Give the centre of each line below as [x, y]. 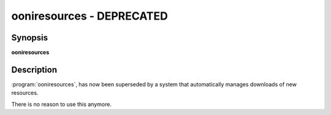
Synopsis [30, 38]
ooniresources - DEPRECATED [90, 16]
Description [34, 69]
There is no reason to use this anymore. [61, 104]
